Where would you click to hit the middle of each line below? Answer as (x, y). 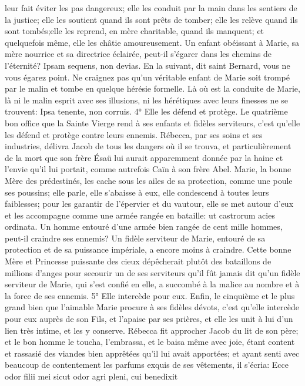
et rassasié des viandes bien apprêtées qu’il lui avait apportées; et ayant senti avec (152, 353)
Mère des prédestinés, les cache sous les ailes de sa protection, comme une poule (149, 180)
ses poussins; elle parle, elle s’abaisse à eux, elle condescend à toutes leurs (137, 192)
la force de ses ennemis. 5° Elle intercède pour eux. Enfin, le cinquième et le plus (150, 295)
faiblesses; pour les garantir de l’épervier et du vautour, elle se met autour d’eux (149, 204)
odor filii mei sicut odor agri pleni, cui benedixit (91, 376)
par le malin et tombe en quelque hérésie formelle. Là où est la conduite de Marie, (152, 88)
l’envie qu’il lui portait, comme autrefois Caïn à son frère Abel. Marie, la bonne (148, 169)
